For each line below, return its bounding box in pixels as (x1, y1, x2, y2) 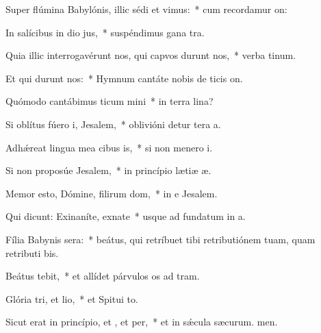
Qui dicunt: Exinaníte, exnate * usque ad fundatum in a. (5, 209, 246, 223)
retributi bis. (5, 245, 59, 260)
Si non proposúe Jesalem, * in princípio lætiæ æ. (5, 163, 211, 177)
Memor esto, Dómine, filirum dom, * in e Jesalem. (5, 186, 218, 200)
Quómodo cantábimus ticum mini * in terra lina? (5, 94, 214, 108)
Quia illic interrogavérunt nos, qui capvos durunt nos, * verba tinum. (5, 48, 296, 62)
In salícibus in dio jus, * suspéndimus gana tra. (5, 25, 205, 39)
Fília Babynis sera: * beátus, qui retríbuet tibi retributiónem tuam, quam (5, 232, 316, 246)
